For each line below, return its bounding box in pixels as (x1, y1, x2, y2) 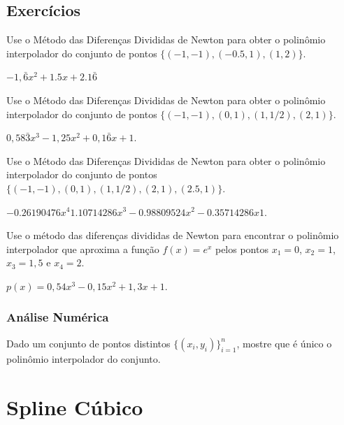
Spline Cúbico (6, 392, 143, 421)
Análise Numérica (6, 308, 109, 326)
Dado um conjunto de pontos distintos (6, 336, 171, 350)
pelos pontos (215, 241, 268, 256)
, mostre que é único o (236, 336, 332, 350)
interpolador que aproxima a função (6, 241, 159, 256)
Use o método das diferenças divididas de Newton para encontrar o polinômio (6, 228, 339, 243)
